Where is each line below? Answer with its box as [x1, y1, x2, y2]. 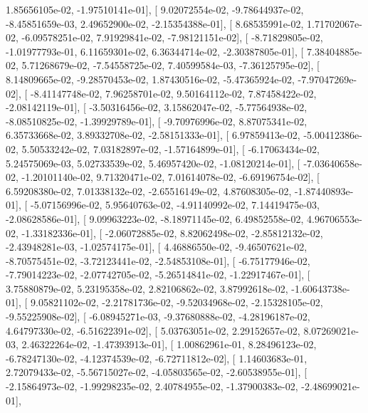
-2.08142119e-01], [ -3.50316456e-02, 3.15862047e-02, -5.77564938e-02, [6, 100, 307, 115]
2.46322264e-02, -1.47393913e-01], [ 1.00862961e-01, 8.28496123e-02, [21, 337, 317, 352]
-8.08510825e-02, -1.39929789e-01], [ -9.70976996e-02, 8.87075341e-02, [6, 113, 307, 128]
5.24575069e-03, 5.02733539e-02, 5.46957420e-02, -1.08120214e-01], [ [6, 155, 300, 170]
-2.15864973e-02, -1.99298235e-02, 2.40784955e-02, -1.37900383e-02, [6, 379, 298, 394]
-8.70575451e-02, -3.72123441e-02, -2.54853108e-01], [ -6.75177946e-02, [6, 253, 310, 268]
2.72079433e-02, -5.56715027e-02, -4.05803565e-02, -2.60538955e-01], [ [6, 365, 307, 380]
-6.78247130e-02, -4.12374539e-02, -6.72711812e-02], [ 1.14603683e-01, [6, 350, 307, 365]
